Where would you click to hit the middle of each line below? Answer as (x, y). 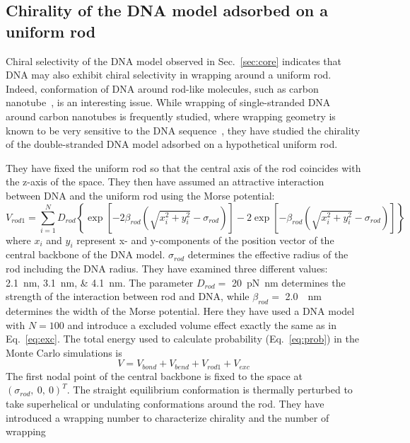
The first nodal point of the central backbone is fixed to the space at (154, 375)
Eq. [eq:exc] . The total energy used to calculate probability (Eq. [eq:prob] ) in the (182, 339)
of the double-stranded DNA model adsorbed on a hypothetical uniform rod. (172, 144)
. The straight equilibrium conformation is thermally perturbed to (210, 390)
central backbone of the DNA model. (86, 254)
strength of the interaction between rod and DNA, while (128, 296)
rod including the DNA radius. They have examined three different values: (167, 268)
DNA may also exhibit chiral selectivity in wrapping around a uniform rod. (169, 75)
